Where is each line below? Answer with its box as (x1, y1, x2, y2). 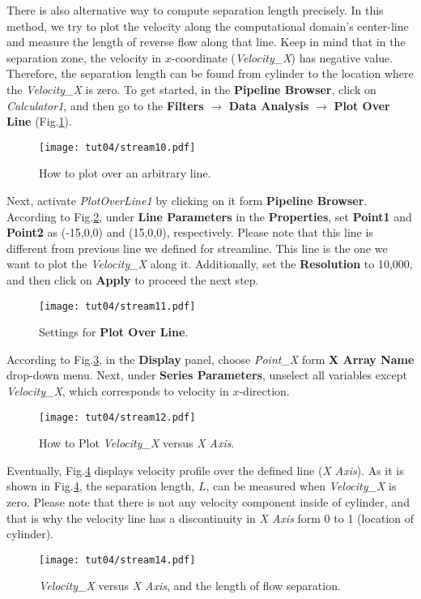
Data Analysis (228, 96, 309, 113)
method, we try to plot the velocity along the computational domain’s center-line (6, 17, 409, 34)
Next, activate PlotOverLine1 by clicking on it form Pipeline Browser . (6, 192, 368, 208)
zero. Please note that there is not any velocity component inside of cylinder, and (6, 494, 410, 511)
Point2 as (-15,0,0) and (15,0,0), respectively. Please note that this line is (6, 224, 373, 241)
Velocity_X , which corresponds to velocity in (6, 383, 229, 399)
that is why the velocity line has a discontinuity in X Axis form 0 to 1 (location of (6, 509, 415, 526)
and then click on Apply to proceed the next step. (6, 271, 259, 288)
